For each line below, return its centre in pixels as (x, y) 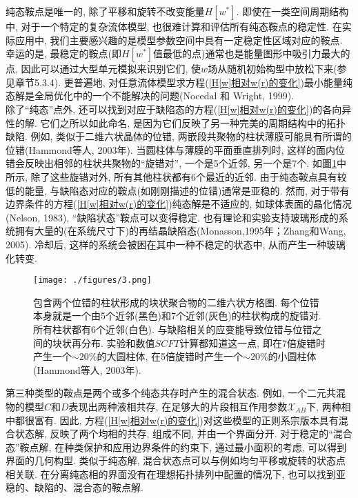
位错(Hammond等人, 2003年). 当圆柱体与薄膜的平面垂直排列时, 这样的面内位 (175, 149)
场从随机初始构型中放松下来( (272, 69)
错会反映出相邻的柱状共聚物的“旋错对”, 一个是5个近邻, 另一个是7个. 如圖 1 (171, 163)
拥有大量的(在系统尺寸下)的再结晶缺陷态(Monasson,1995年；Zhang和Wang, (180, 231)
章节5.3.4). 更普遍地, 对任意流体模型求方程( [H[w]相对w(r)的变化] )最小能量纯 (183, 82)
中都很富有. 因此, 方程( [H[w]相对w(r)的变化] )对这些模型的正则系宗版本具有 (172, 420)
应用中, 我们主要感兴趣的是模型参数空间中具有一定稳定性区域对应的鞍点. (179, 40)
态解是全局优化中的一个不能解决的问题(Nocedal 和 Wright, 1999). (150, 96)
